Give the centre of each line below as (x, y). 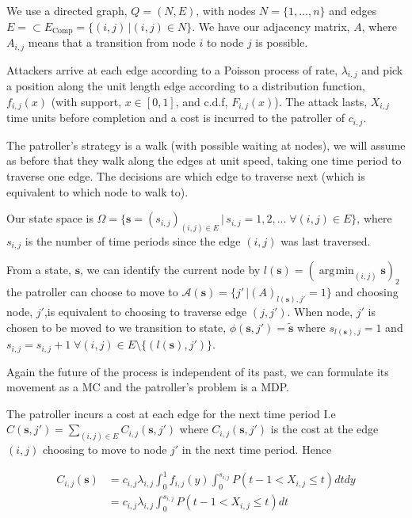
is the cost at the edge (324, 429)
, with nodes (226, 10)
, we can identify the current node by (170, 270)
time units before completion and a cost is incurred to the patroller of (176, 118)
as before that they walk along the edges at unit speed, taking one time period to (204, 160)
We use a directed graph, (67, 10)
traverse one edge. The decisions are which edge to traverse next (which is (186, 175)
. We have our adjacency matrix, (271, 26)
